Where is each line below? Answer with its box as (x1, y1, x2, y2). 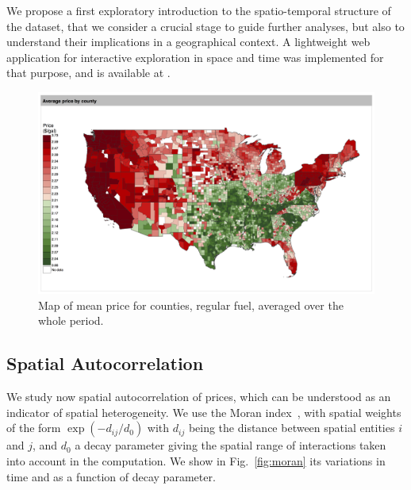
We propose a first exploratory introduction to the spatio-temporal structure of (6, 2, 391, 18)
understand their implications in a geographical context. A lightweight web (6, 33, 371, 50)
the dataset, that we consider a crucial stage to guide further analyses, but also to (6, 17, 405, 34)
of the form (6, 419, 61, 436)
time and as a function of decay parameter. (6, 468, 216, 484)
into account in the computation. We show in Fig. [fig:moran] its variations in (6, 452, 386, 469)
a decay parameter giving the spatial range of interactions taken (75, 437, 386, 453)
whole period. (38, 312, 104, 329)
